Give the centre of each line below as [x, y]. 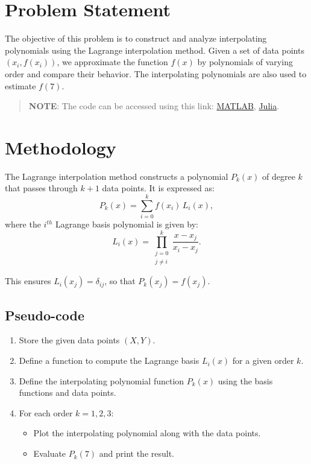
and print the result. [137, 453]
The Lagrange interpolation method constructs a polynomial [117, 176]
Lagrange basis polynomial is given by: [127, 224]
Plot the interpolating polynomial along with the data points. [147, 433]
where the [23, 224]
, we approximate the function [112, 62]
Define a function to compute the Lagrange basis [109, 361]
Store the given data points [69, 340]
